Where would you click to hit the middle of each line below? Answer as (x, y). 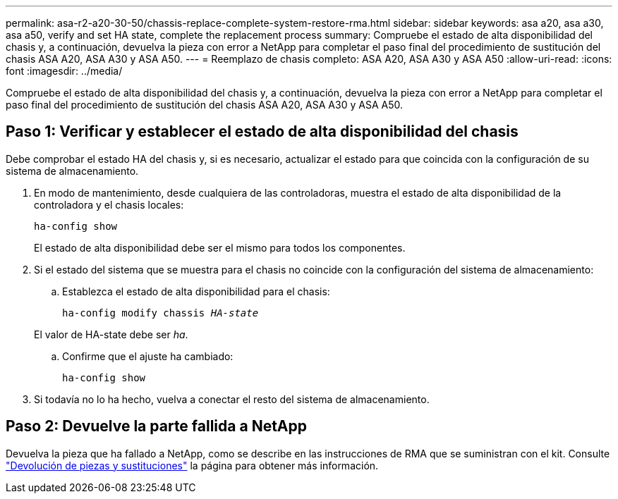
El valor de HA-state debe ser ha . (111, 334)
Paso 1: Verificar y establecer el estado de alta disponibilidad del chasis (262, 132)
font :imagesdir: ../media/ (64, 71)
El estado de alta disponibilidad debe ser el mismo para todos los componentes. (220, 247)
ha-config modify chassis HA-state (160, 313)
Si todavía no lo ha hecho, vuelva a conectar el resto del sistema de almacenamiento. (232, 399)
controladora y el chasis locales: (109, 204)
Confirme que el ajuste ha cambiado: (148, 356)
